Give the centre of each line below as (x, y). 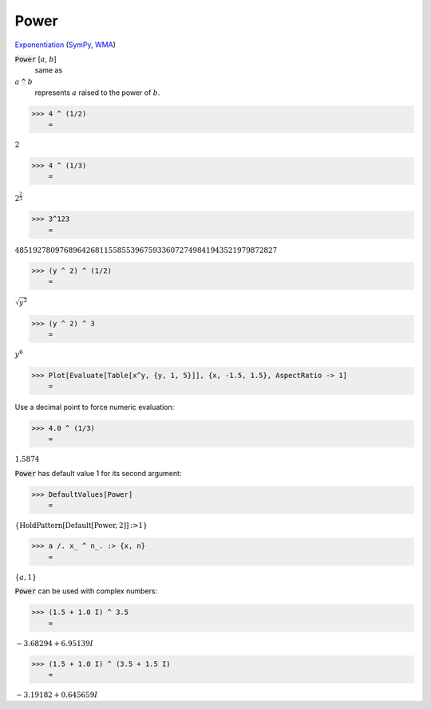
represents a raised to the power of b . (97, 93)
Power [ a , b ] (36, 59)
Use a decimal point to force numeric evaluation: (95, 407)
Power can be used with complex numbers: (86, 591)
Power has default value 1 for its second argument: (98, 473)
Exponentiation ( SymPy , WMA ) (65, 45)
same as (49, 70)
